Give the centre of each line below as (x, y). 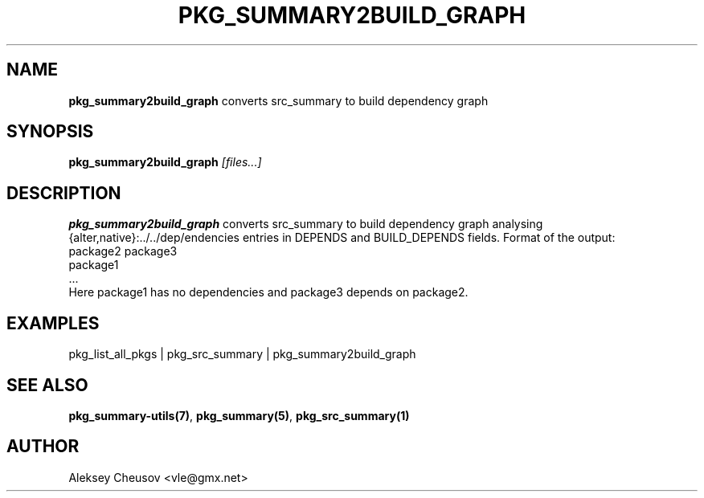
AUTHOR (43, 447)
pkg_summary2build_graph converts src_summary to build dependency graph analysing (306, 224)
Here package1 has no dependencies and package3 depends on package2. (268, 292)
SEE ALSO (47, 385)
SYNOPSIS (50, 132)
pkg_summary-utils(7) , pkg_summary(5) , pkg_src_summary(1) (239, 415)
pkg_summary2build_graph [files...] (165, 162)
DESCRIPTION (64, 193)
